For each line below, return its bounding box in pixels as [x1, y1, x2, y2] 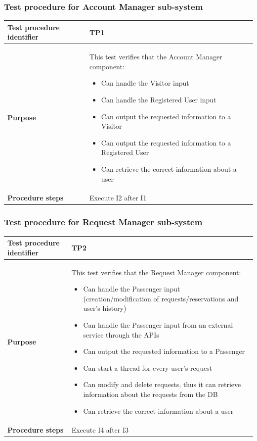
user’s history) [83, 303, 127, 313]
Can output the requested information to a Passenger [83, 346, 245, 356]
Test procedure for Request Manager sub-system [4, 216, 203, 228]
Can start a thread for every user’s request [83, 362, 213, 373]
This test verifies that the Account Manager [89, 51, 222, 62]
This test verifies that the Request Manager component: [71, 267, 241, 277]
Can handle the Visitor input [101, 78, 189, 88]
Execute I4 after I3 [71, 425, 129, 435]
